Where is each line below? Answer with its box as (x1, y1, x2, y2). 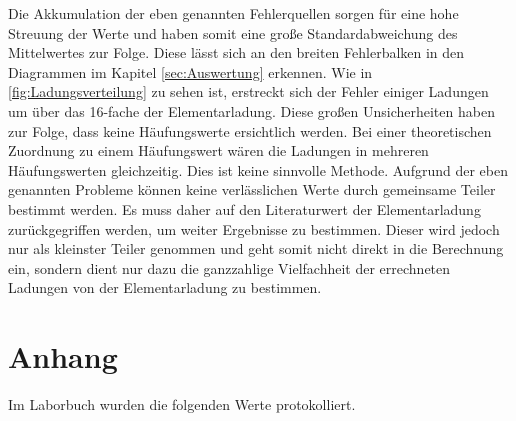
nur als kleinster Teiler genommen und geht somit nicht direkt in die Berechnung (8, 238, 504, 259)
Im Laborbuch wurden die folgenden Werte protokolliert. (8, 394, 356, 415)
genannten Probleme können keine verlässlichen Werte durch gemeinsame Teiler (8, 179, 496, 200)
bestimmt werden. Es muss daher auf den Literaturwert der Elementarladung (8, 198, 481, 219)
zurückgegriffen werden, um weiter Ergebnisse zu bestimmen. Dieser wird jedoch (8, 218, 500, 239)
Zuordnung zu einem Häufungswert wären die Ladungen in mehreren (8, 140, 429, 161)
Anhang (8, 336, 118, 377)
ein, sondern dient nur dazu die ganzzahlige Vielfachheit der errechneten (8, 257, 451, 278)
